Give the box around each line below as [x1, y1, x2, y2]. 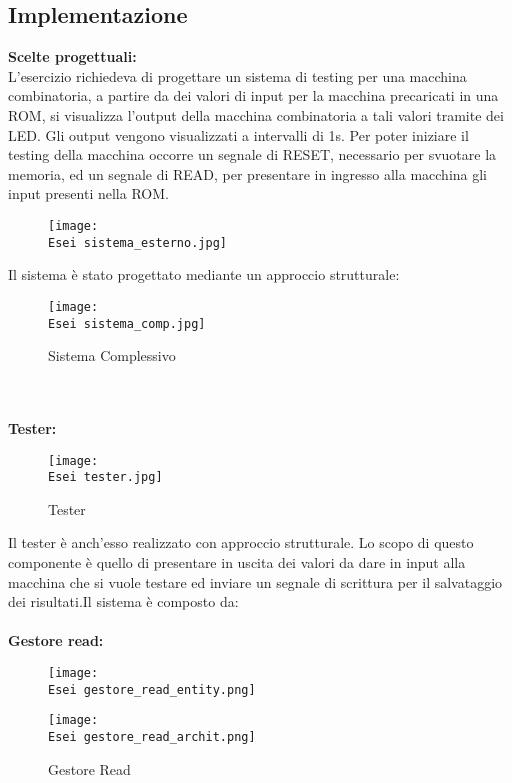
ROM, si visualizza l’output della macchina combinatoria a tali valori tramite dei [8, 104, 504, 125]
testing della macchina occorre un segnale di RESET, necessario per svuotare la [8, 144, 497, 165]
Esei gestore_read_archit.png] [48, 729, 256, 744]
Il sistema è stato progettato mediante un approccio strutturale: [8, 264, 400, 285]
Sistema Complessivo [48, 345, 176, 366]
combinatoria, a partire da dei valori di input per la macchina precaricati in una [8, 85, 499, 106]
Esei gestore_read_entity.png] [48, 682, 256, 697]
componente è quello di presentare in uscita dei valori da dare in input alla [8, 552, 466, 573]
